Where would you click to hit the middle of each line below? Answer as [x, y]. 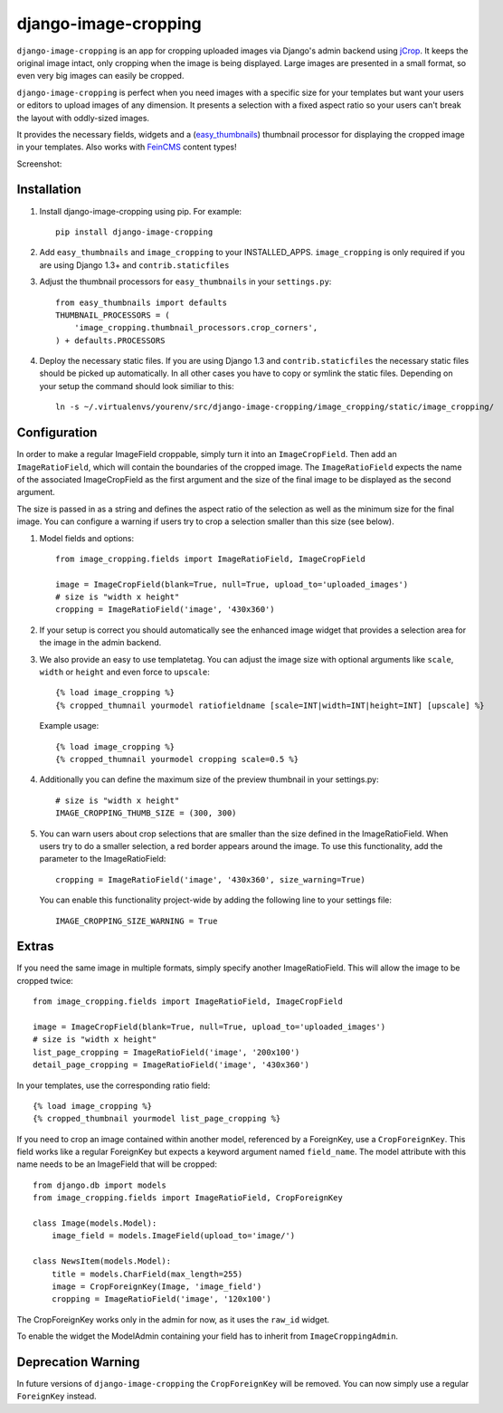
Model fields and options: [87, 538]
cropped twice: [45, 980]
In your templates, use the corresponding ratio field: [114, 1085]
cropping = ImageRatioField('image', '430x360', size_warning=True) [210, 879]
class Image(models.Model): [95, 1223]
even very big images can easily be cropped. [100, 76]
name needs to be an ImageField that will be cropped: [117, 1164]
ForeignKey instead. [57, 1396]
